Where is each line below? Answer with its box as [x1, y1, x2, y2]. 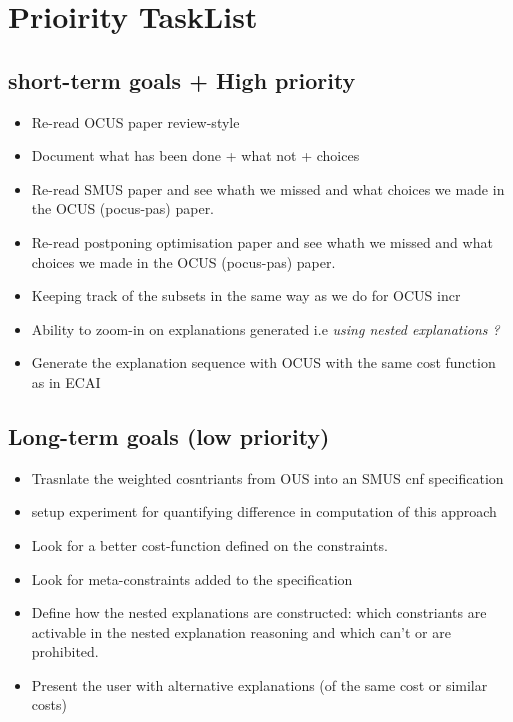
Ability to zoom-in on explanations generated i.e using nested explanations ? [31, 318, 500, 339]
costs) [31, 694, 67, 715]
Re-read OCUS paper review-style [31, 111, 240, 132]
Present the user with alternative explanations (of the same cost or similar [31, 674, 488, 695]
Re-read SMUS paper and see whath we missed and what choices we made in [31, 178, 505, 199]
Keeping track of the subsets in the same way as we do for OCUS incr [31, 285, 461, 306]
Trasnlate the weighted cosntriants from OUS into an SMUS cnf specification [31, 467, 504, 488]
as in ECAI [31, 371, 101, 392]
